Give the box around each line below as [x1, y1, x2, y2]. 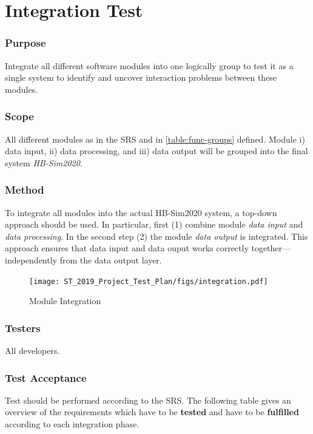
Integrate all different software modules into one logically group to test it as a [5, 59, 294, 72]
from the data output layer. [59, 253, 162, 266]
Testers [5, 320, 41, 335]
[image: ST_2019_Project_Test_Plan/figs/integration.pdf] [29, 277, 268, 286]
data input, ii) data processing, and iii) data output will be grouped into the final [5, 144, 308, 157]
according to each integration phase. [5, 418, 140, 430]
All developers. [5, 344, 60, 357]
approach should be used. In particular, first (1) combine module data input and [5, 218, 303, 231]
